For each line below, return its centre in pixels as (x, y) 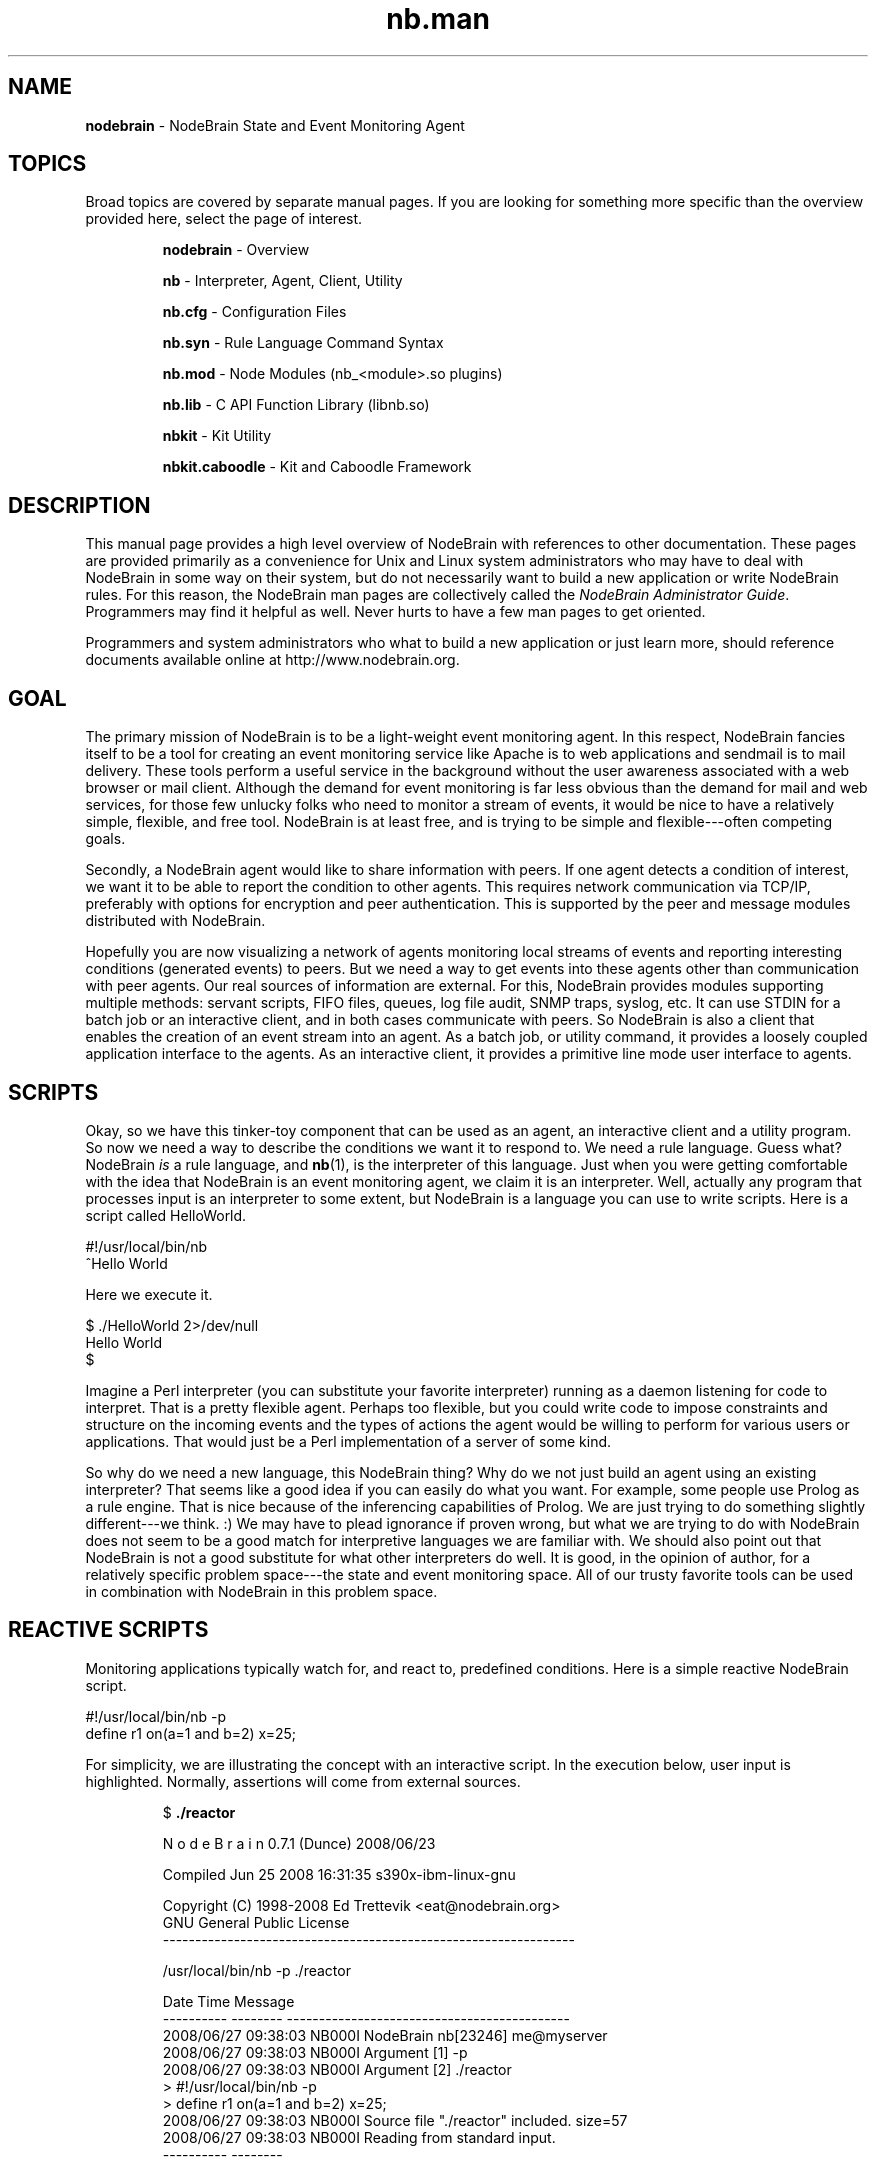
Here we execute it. (149, 1294)
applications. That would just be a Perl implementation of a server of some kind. (348, 1441)
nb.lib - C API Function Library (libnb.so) (296, 405)
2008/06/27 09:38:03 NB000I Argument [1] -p (315, 2052)
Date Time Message (228, 2001)
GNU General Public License (256, 1922)
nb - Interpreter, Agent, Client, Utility (282, 281)
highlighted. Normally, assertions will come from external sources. (303, 1781)
